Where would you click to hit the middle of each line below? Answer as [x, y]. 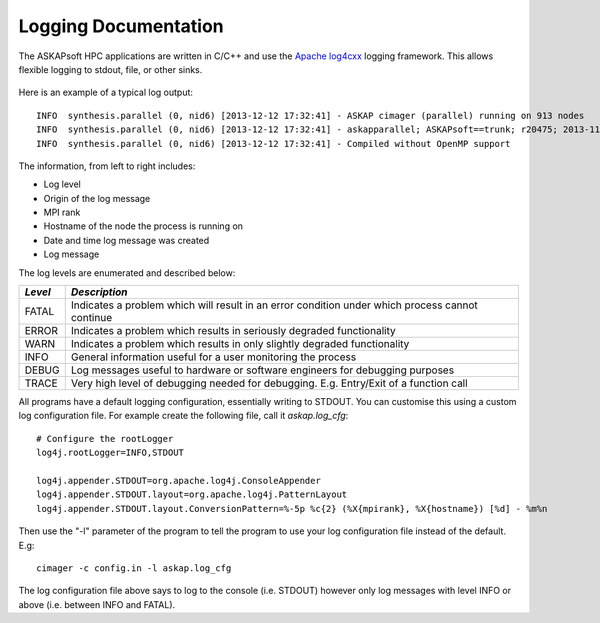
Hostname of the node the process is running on [143, 226]
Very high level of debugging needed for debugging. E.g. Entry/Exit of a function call [269, 383]
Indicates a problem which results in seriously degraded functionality [233, 331]
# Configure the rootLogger [105, 438]
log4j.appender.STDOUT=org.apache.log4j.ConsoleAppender [179, 480]
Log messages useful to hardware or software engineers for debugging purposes [262, 370]
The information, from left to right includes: [107, 166]
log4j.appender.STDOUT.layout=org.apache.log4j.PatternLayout [192, 494]
